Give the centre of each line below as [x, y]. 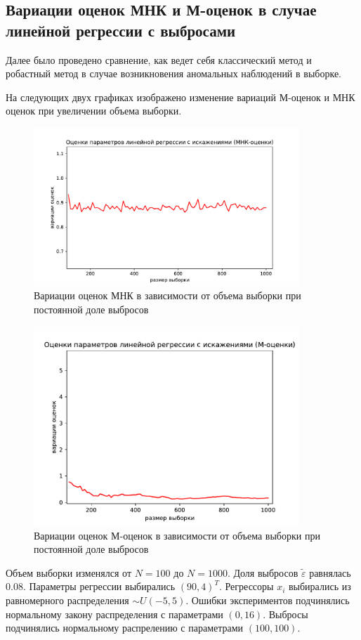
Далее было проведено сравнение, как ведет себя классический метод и [159, 59]
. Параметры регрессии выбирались [99, 586]
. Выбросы [285, 614]
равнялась [330, 572]
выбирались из [320, 586]
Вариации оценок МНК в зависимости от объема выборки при [168, 295]
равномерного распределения [67, 600]
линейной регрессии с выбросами [121, 30]
